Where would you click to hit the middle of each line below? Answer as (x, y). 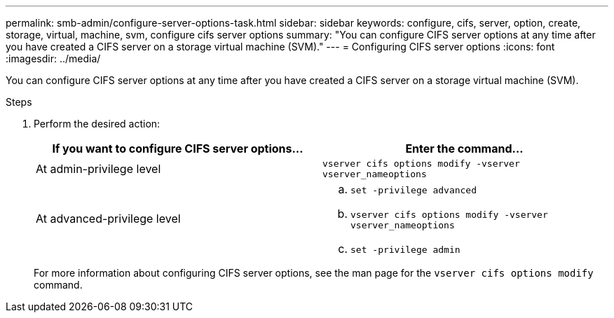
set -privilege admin (405, 250)
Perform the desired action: (97, 124)
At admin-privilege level (98, 169)
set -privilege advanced (414, 190)
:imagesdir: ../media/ (53, 58)
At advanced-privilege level (108, 219)
